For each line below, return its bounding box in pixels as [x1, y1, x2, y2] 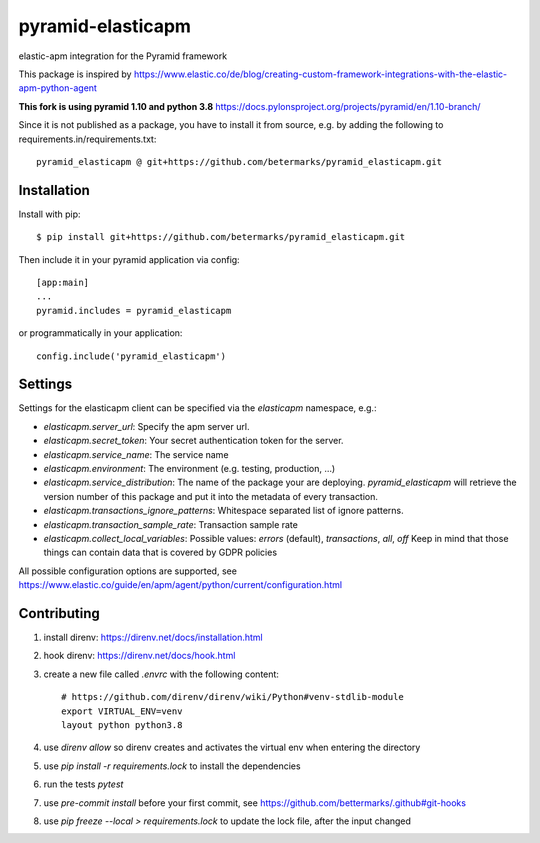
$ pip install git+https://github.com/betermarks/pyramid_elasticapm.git [36, 231, 406, 243]
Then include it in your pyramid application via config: [18, 253, 240, 265]
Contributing [18, 605, 100, 622]
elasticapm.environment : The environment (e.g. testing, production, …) [43, 463, 336, 474]
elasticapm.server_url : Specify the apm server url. [43, 420, 250, 432]
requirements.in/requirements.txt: [18, 133, 157, 145]
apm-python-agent [18, 82, 97, 94]
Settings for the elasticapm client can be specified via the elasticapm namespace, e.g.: [18, 402, 377, 414]
